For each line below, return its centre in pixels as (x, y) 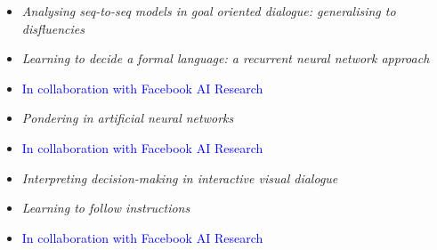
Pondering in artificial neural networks (128, 118)
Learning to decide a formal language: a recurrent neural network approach (226, 58)
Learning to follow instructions (106, 208)
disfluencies (53, 28)
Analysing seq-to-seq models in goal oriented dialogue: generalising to (209, 11)
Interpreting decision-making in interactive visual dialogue (180, 177)
